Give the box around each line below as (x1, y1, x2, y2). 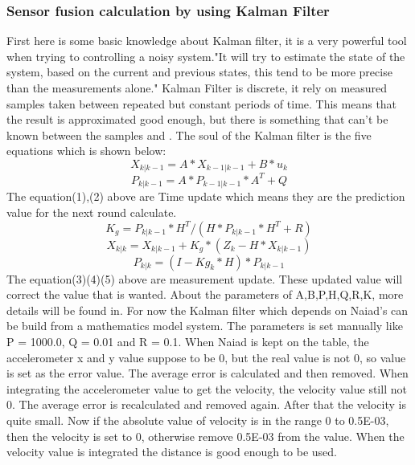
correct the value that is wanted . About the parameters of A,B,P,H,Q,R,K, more (6, 286, 404, 303)
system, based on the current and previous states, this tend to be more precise (6, 63, 392, 80)
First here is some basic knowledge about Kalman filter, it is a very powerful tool (6, 32, 407, 49)
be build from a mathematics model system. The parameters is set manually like (6, 317, 403, 334)
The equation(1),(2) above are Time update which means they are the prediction (6, 188, 405, 205)
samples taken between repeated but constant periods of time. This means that (6, 95, 397, 112)
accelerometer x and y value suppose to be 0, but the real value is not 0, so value (6, 349, 406, 365)
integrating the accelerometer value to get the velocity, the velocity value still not (6, 380, 407, 397)
